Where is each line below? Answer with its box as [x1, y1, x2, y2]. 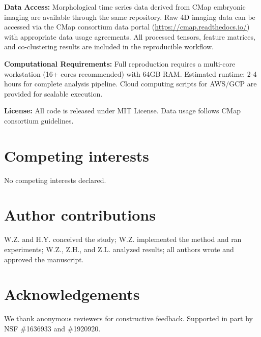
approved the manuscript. [4, 254, 84, 264]
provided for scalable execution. [4, 88, 103, 99]
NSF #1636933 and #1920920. [4, 323, 101, 333]
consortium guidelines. [4, 115, 74, 126]
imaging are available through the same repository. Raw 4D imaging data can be [4, 11, 255, 22]
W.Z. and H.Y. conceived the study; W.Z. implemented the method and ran [4, 234, 242, 244]
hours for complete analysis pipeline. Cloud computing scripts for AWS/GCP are [4, 78, 257, 89]
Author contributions [4, 204, 156, 225]
